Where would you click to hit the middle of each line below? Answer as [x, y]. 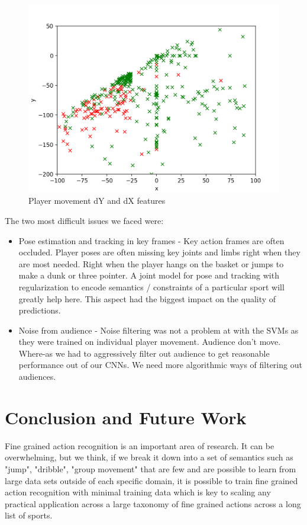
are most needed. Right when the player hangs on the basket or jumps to [151, 263]
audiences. [37, 377]
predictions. [40, 310]
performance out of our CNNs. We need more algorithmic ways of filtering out [160, 365]
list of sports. [29, 515]
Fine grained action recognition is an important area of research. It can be [140, 445]
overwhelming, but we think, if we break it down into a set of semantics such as [149, 457]
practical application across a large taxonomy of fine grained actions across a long [153, 503]
